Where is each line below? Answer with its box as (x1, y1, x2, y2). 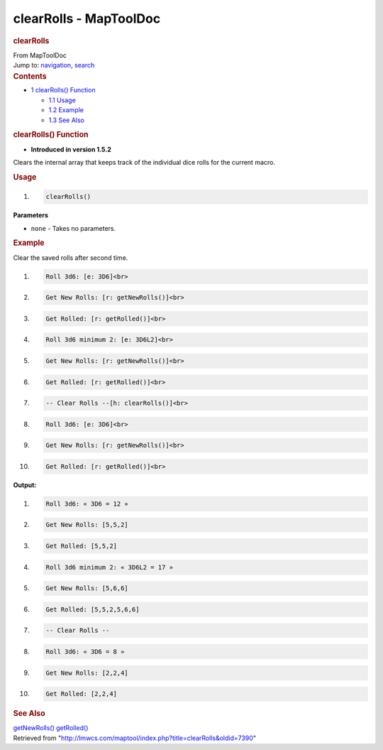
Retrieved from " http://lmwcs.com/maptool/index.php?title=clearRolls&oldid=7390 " (13, 734, 257, 742)
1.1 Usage (48, 96, 76, 104)
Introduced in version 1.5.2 (30, 145, 111, 153)
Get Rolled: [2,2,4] (45, 690, 117, 698)
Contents (13, 71, 47, 81)
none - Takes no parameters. (30, 224, 116, 232)
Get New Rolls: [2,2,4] (45, 668, 129, 677)
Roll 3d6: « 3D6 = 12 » (45, 499, 129, 508)
